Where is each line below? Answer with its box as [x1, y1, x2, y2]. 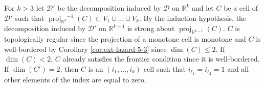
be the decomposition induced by [57, 3, 161, 13]
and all [227, 63, 249, 74]
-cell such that [141, 63, 186, 74]
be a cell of [224, 3, 258, 13]
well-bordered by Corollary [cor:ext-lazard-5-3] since [4, 43, 167, 54]
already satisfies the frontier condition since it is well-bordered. [62, 53, 260, 64]
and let [192, 3, 214, 13]
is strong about [127, 23, 175, 34]
